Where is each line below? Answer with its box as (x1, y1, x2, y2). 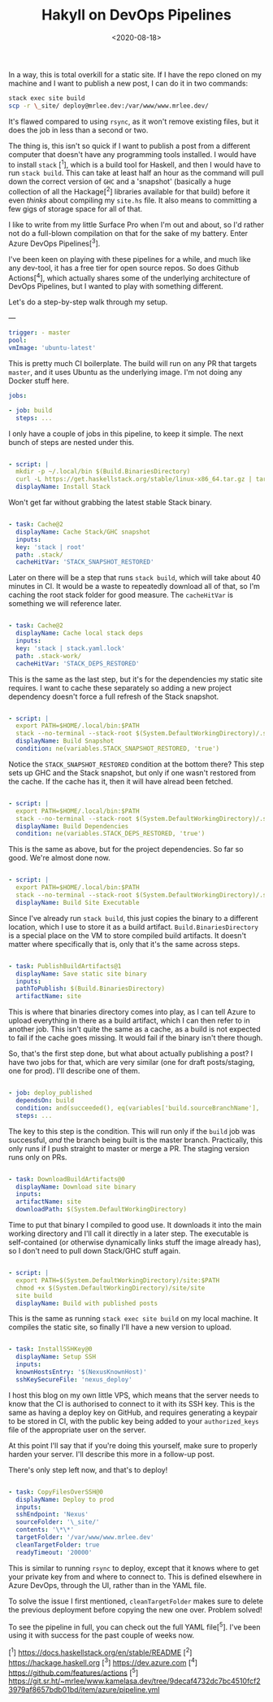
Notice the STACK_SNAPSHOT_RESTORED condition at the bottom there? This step (8, 759, 265, 769)
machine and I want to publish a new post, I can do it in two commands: (8, 78, 249, 88)
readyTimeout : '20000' (15, 1548, 93, 1556)
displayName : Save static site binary (15, 970, 148, 978)
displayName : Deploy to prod (15, 1495, 115, 1503)
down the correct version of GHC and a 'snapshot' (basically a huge (8, 177, 232, 186)
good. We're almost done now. (8, 853, 111, 863)
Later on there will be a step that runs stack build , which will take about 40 (8, 573, 262, 583)
